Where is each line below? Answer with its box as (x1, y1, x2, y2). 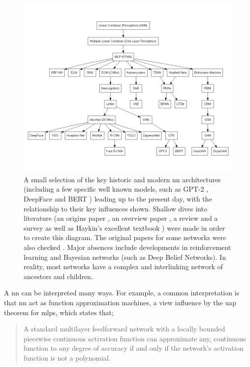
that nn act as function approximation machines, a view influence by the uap (4, 297, 236, 307)
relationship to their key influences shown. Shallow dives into (24, 203, 207, 213)
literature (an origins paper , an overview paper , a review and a (24, 213, 218, 223)
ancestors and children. (24, 271, 93, 281)
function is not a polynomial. (23, 352, 111, 363)
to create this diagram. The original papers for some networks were (24, 232, 226, 243)
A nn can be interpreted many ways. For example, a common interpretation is (4, 287, 240, 298)
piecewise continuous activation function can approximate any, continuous (23, 333, 246, 343)
